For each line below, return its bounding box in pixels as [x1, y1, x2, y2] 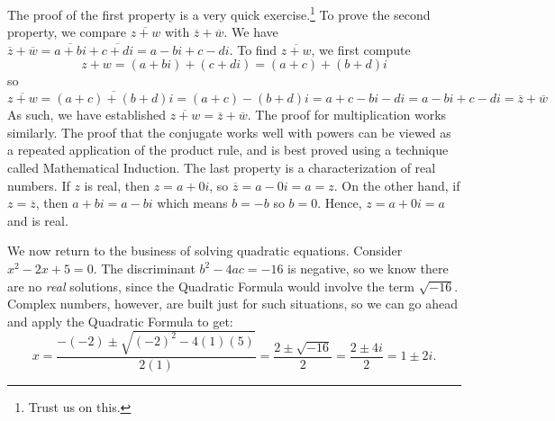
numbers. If [7, 175, 70, 194]
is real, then [84, 175, 150, 194]
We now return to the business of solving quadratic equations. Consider [7, 241, 403, 260]
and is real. [7, 210, 68, 229]
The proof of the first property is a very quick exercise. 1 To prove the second [7, 3, 431, 23]
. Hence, [317, 193, 362, 212]
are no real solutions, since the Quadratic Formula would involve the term [7, 276, 414, 295]
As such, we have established [7, 105, 167, 124]
